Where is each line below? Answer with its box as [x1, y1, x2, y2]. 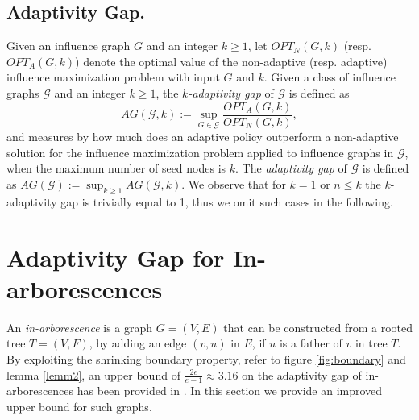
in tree [355, 335, 388, 351]
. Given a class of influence [263, 69, 396, 85]
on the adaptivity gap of [242, 366, 362, 383]
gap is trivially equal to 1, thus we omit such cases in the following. [60, 193, 393, 210]
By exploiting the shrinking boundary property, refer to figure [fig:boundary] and [6, 350, 406, 367]
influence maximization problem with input [6, 69, 220, 85]
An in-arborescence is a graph [6, 318, 153, 335]
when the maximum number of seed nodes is [6, 160, 226, 177]
